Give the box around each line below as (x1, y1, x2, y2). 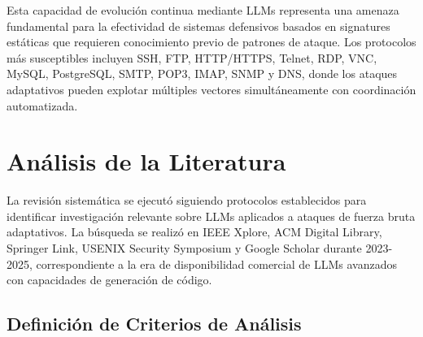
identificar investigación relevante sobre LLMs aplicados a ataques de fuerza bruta (7, 207, 416, 224)
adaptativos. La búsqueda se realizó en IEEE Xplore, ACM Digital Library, (7, 223, 382, 240)
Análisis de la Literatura (7, 145, 286, 178)
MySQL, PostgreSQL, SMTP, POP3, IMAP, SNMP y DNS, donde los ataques (7, 65, 398, 82)
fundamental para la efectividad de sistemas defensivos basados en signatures (7, 17, 390, 34)
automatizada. (7, 97, 78, 114)
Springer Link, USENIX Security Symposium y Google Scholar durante (7, 240, 362, 257)
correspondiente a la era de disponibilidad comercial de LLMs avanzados (36, 255, 397, 272)
